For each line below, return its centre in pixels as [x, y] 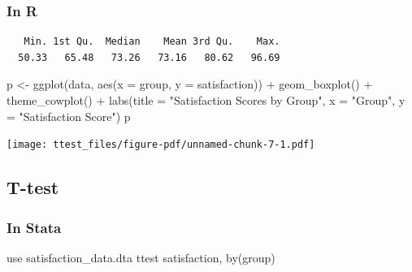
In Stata [34, 227]
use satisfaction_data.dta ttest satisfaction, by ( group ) [141, 257]
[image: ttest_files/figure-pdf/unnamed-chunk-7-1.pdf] [161, 145]
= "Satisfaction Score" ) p [69, 116]
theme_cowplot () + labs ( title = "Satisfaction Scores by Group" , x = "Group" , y [206, 100]
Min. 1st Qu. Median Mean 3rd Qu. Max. [152, 42]
